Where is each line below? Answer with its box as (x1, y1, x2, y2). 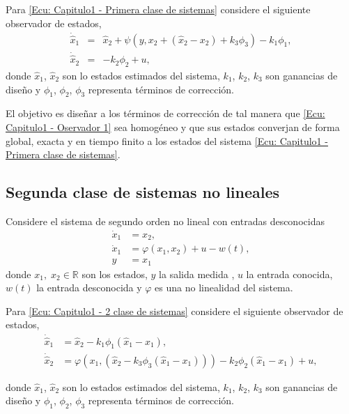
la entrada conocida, (246, 266, 333, 281)
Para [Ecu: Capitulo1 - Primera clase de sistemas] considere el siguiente (6, 2, 311, 16)
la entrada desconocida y (36, 280, 142, 295)
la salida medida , (159, 266, 235, 281)
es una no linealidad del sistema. (155, 280, 293, 295)
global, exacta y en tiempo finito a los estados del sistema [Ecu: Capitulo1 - (6, 133, 328, 148)
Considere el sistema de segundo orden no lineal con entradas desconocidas (6, 213, 325, 228)
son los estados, (82, 266, 148, 281)
